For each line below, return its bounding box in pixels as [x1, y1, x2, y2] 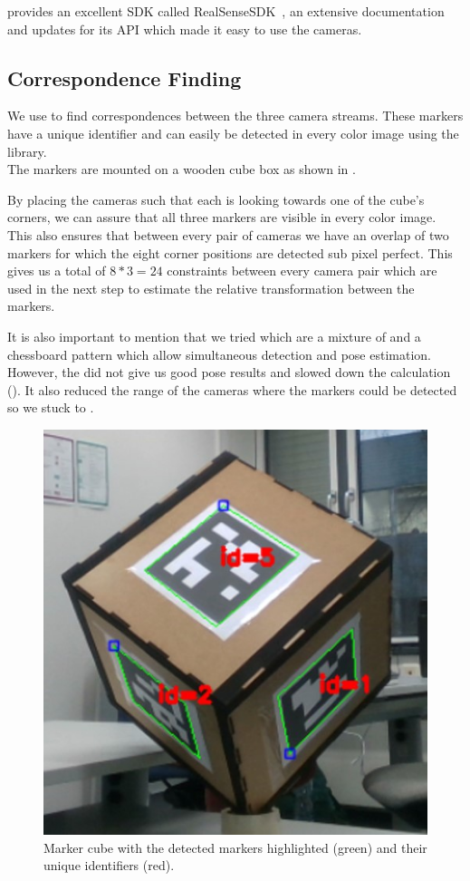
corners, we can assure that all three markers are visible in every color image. [7, 208, 436, 227]
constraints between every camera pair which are [167, 261, 437, 280]
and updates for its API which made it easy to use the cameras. [7, 19, 362, 38]
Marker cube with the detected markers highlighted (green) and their [43, 837, 427, 857]
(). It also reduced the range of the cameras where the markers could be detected [7, 380, 457, 399]
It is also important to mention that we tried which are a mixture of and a [7, 326, 421, 345]
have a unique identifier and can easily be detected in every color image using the [7, 123, 459, 142]
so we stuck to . [7, 398, 94, 417]
